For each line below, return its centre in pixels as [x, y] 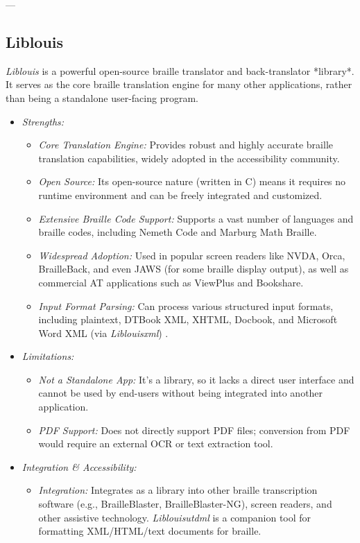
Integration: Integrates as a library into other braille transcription [178, 490]
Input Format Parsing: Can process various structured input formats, [186, 305]
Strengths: [43, 121]
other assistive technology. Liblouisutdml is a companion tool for [175, 517]
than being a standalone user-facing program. [102, 97]
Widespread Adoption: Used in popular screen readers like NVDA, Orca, [192, 255]
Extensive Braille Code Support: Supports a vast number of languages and [196, 218]
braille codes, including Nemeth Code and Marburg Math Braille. [178, 232]
